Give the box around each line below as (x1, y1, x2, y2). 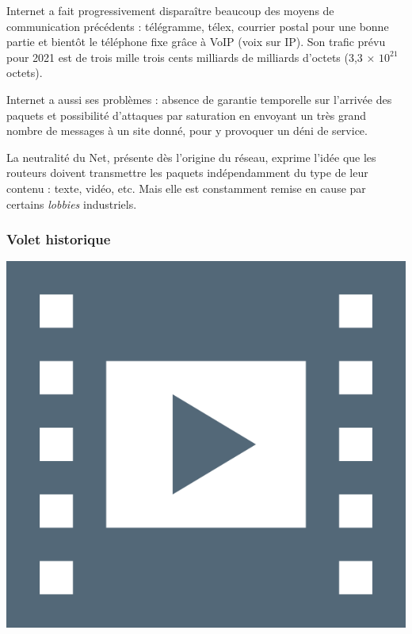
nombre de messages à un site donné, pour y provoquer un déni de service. (6, 122, 368, 139)
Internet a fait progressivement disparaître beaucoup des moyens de (6, 2, 334, 18)
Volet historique (6, 229, 111, 249)
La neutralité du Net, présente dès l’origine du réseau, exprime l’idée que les (6, 148, 376, 165)
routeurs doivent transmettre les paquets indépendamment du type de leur (6, 164, 368, 181)
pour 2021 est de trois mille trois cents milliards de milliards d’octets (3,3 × (6, 48, 376, 65)
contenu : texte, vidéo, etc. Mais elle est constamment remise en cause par (6, 179, 366, 196)
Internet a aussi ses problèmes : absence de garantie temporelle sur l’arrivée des (6, 90, 392, 107)
